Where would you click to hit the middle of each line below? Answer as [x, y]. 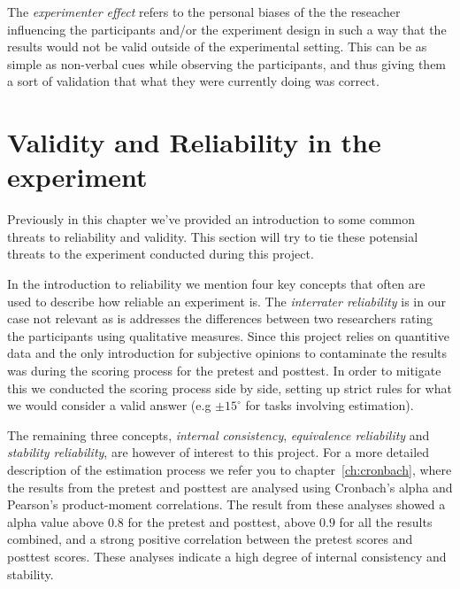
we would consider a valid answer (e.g [109, 405]
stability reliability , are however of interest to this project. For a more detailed [218, 452]
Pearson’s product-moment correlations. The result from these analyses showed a [226, 504]
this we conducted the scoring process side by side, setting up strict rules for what [230, 387]
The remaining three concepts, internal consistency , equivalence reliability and [218, 434]
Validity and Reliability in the [194, 142]
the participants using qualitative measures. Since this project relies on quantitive [228, 335]
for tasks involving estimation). [330, 405]
